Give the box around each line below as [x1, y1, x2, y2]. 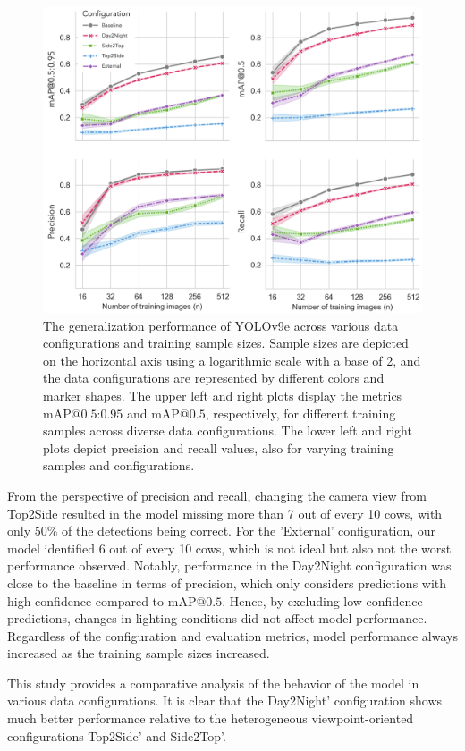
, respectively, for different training [205, 403, 396, 422]
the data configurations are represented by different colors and [43, 368, 385, 387]
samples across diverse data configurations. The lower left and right [43, 421, 412, 440]
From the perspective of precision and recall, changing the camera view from [7, 485, 427, 504]
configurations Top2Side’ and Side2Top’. [7, 726, 226, 745]
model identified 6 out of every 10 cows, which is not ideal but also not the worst [7, 538, 452, 557]
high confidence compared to [7, 591, 165, 610]
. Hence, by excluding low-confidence [222, 591, 423, 610]
